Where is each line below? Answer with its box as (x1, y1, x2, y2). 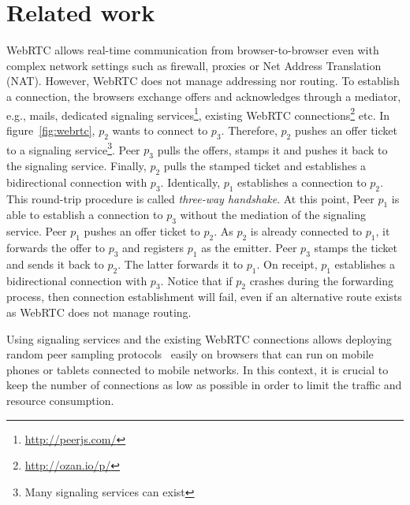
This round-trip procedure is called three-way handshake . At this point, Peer (6, 190, 375, 206)
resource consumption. (6, 392, 114, 408)
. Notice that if (160, 272, 233, 288)
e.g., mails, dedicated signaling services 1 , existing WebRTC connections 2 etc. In (6, 104, 390, 123)
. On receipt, (256, 255, 318, 272)
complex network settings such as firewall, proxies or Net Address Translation (6, 57, 382, 73)
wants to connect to (112, 121, 208, 138)
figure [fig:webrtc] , (6, 121, 95, 138)
